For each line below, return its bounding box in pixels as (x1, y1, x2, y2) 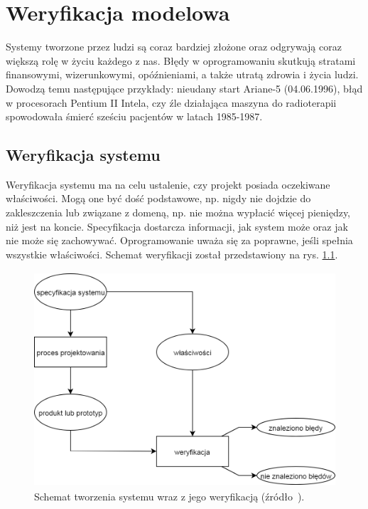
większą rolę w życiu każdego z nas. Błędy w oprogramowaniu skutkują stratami (6, 53, 356, 68)
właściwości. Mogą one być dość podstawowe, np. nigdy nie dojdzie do (6, 191, 311, 206)
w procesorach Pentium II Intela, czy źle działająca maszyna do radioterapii (6, 95, 337, 110)
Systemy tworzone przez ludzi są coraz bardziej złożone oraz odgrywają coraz (6, 39, 342, 54)
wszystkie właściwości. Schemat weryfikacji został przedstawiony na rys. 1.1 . (6, 246, 338, 261)
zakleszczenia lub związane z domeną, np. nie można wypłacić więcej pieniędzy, (6, 205, 350, 220)
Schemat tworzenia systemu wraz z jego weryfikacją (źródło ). (34, 489, 305, 504)
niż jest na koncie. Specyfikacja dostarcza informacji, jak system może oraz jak (6, 219, 348, 233)
